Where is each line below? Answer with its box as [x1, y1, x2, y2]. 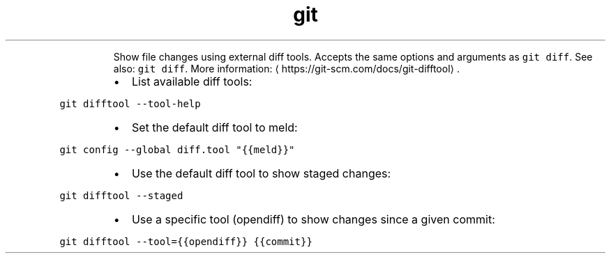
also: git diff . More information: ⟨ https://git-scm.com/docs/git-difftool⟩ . [113, 62, 460, 74]
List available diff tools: [131, 74, 252, 88]
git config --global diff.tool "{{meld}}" [59, 143, 295, 155]
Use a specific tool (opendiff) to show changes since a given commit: [131, 212, 495, 226]
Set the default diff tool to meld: [131, 120, 298, 134]
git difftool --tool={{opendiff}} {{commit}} [59, 235, 312, 247]
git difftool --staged [59, 189, 183, 201]
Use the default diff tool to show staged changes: [131, 166, 391, 180]
